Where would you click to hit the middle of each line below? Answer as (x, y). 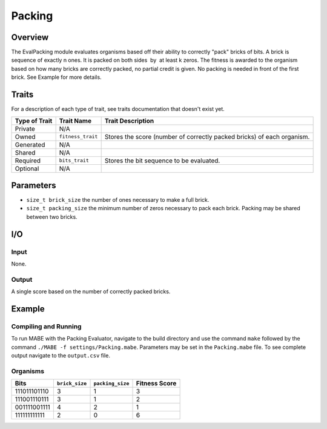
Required (28, 161)
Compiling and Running (46, 326)
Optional (27, 168)
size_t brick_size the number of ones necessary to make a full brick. (118, 200)
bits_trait (74, 161)
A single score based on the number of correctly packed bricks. (91, 291)
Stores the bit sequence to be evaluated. (162, 161)
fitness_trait (78, 137)
